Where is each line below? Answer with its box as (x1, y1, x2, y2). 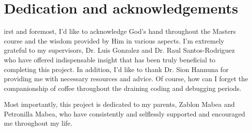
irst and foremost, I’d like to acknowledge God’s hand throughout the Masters (4, 26, 236, 36)
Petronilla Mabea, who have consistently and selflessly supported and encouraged (4, 108, 245, 118)
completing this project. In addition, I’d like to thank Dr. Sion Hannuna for (4, 64, 229, 74)
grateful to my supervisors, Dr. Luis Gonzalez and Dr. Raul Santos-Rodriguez (4, 45, 235, 55)
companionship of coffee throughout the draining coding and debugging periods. (4, 83, 241, 93)
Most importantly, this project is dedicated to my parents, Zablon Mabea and (4, 99, 235, 109)
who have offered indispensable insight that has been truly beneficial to (4, 54, 216, 64)
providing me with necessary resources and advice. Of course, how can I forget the (4, 73, 248, 84)
